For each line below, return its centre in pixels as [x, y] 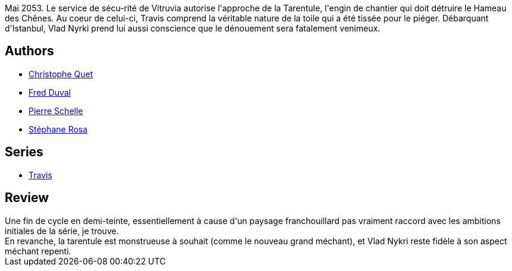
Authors [29, 51]
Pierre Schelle [56, 111]
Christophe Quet [61, 74]
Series [24, 152]
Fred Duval [50, 92]
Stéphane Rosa [58, 129]
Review [27, 198]
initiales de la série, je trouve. [62, 231]
